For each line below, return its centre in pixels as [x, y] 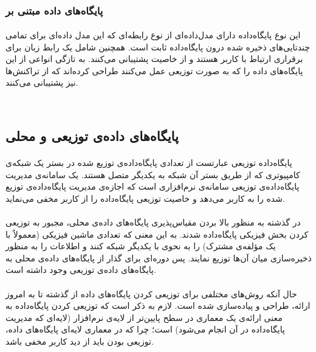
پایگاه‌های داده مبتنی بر [54, 10]
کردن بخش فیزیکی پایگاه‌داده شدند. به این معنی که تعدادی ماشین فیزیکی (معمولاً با [157, 234]
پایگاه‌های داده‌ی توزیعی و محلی [92, 135]
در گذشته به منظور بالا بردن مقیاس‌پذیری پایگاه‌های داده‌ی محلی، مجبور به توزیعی [153, 222]
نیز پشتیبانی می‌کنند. [42, 82]
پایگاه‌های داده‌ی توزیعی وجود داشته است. [81, 270]
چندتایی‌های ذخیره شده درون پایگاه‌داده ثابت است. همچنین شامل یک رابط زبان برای [158, 47]
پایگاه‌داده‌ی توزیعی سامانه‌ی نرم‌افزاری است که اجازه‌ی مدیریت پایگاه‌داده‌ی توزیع [153, 186]
